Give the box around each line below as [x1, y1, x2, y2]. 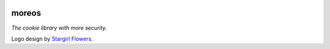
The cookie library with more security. [11, 24, 107, 31]
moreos [11, 8, 42, 18]
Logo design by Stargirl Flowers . [11, 35, 93, 42]
